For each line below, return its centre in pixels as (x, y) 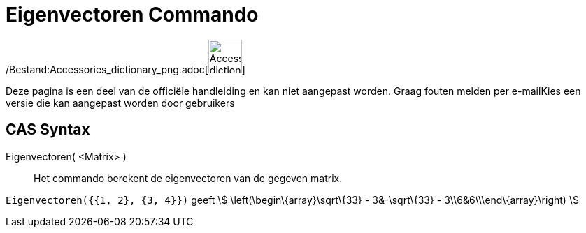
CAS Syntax (48, 130)
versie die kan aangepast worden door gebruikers (120, 103)
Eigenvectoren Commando (132, 15)
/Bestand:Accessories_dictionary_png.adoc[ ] (126, 69)
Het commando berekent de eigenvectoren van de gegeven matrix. (188, 178)
